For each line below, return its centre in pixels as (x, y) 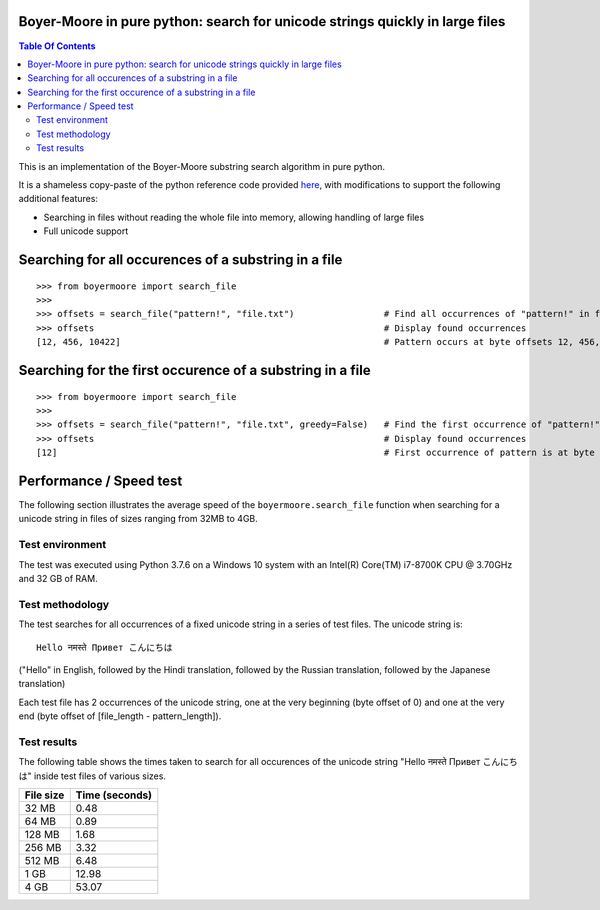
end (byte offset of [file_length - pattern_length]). (120, 716)
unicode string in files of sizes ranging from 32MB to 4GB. (138, 519)
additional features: (58, 199)
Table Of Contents (57, 46)
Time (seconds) (113, 795)
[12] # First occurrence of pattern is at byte (315, 453)
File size (44, 795)
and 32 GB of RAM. (58, 578)
